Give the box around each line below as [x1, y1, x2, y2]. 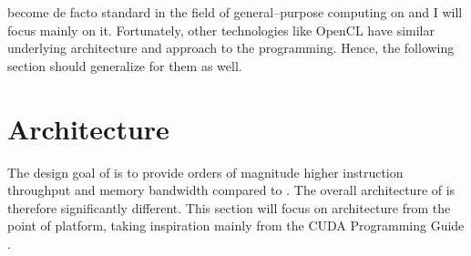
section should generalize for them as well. [7, 56, 242, 75]
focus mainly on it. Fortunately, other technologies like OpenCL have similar [7, 20, 435, 39]
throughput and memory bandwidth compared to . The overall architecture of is [7, 180, 456, 200]
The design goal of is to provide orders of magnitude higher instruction [7, 162, 404, 181]
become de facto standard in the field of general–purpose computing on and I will [7, 3, 463, 21]
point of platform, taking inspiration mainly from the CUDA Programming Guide [7, 216, 465, 235]
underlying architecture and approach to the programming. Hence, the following [7, 38, 455, 57]
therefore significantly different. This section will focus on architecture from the [7, 198, 451, 217]
